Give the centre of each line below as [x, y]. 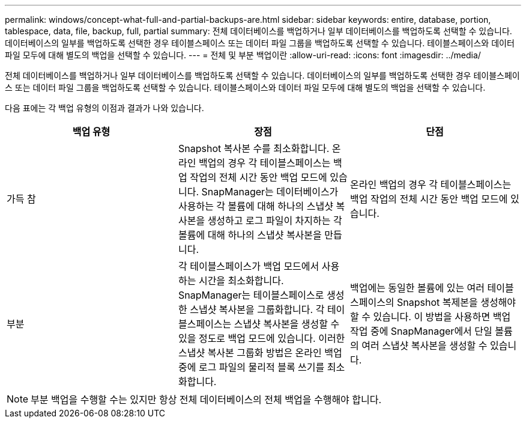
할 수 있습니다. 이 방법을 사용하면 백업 [430, 317]
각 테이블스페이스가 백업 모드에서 [249, 266]
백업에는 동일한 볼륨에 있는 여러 [417, 288]
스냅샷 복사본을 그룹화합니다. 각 [257, 309]
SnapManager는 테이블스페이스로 [251, 295]
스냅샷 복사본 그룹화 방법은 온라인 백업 [260, 353]
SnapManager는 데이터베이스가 [270, 192]
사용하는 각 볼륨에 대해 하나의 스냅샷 [256, 206]
